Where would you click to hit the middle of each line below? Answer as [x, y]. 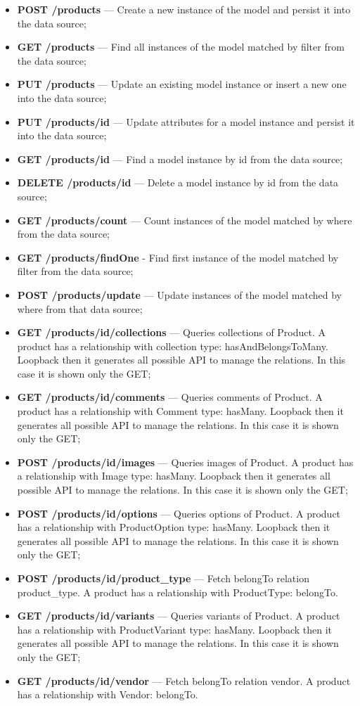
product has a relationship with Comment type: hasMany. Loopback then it [180, 411]
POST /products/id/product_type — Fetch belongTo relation [163, 578]
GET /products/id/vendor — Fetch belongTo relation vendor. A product [184, 680]
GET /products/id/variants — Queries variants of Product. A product [179, 616]
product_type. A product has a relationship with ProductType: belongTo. [178, 592]
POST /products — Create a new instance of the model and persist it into [184, 9]
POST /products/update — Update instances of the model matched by [179, 294]
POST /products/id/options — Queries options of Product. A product [179, 513]
